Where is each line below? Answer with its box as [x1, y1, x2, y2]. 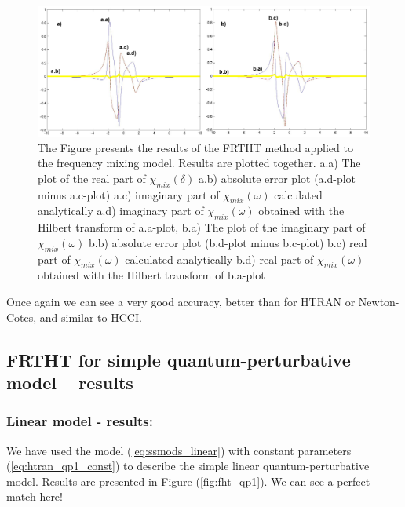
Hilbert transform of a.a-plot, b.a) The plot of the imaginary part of [38, 219, 366, 235]
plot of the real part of [38, 170, 146, 186]
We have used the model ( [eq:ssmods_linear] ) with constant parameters [6, 442, 352, 458]
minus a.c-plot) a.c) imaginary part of [38, 186, 220, 202]
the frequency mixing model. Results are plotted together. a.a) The [38, 155, 361, 171]
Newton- [358, 293, 400, 309]
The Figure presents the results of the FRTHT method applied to [38, 139, 353, 155]
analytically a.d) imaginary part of [38, 202, 204, 219]
